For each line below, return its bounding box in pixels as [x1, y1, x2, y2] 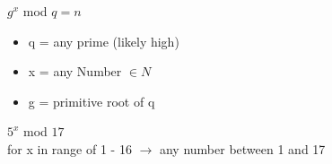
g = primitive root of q [28, 91, 155, 110]
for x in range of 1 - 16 [7, 139, 132, 158]
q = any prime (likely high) [28, 31, 179, 50]
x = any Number [28, 62, 122, 81]
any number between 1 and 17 [159, 139, 326, 158]
